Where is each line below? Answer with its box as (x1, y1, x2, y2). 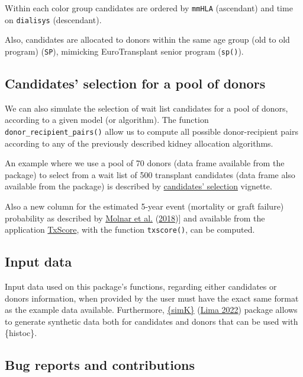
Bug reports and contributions (5, 356, 195, 374)
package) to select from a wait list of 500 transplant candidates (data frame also (5, 168, 295, 180)
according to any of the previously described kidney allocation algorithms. (5, 137, 273, 149)
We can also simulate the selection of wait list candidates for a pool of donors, (5, 102, 288, 114)
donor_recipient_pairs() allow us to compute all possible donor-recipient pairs (5, 125, 299, 137)
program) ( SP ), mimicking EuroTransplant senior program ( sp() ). (5, 45, 244, 57)
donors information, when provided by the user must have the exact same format (5, 292, 299, 304)
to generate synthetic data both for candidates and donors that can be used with (5, 315, 298, 327)
